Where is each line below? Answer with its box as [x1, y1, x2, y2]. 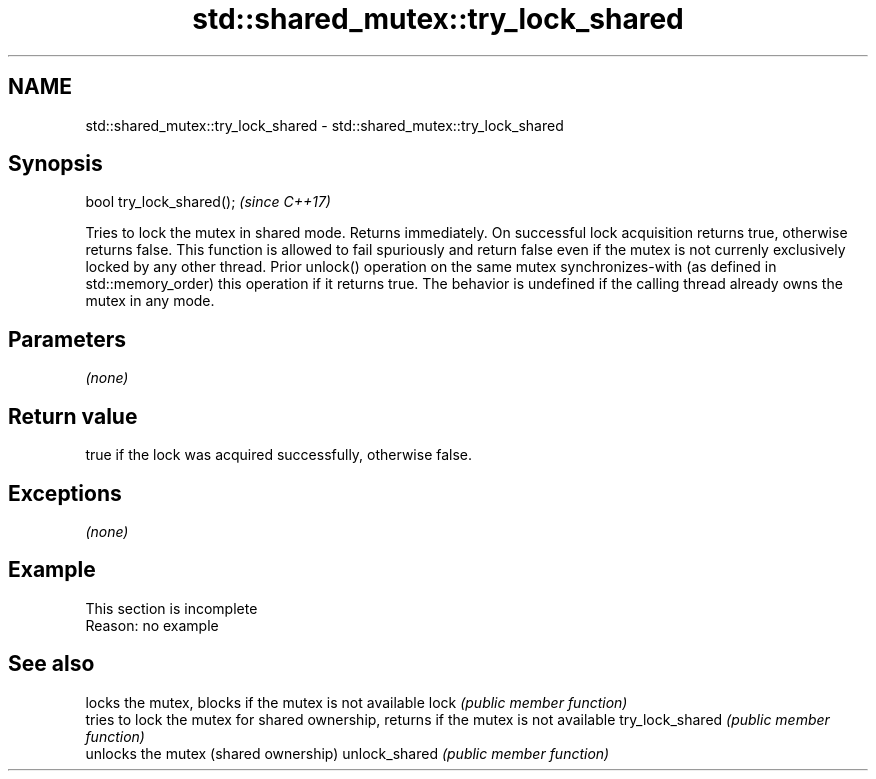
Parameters [8, 326, 126, 352]
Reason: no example [85, 616, 219, 634]
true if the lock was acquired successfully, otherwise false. [85, 446, 473, 464]
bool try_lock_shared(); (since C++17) [85, 193, 331, 211]
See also [8, 651, 95, 677]
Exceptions [8, 480, 122, 506]
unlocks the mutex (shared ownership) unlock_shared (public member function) [85, 744, 610, 762]
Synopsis [8, 151, 103, 177]
